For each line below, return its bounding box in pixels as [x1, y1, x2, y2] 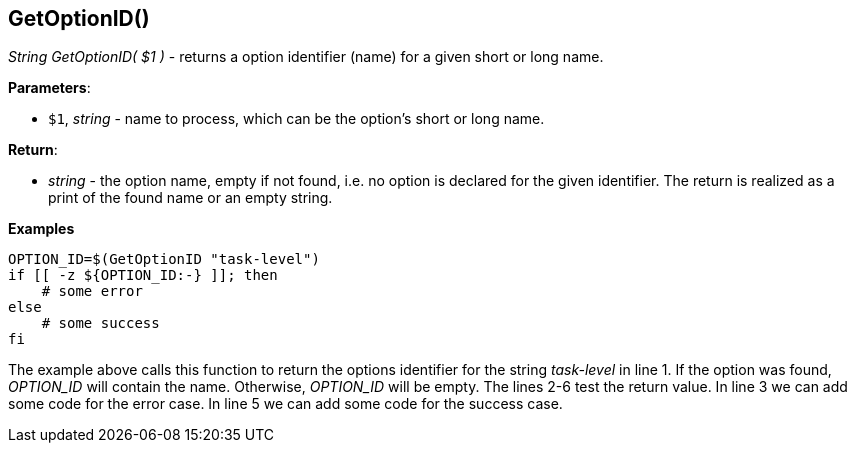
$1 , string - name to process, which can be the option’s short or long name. [48, 110, 545, 128]
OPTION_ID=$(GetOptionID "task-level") [8, 251, 320, 268]
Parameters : [8, 79, 91, 97]
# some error [41, 283, 143, 300]
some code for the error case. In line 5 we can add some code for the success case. [8, 395, 563, 413]
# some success [41, 315, 160, 332]
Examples [8, 220, 75, 238]
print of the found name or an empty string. [48, 189, 333, 207]
